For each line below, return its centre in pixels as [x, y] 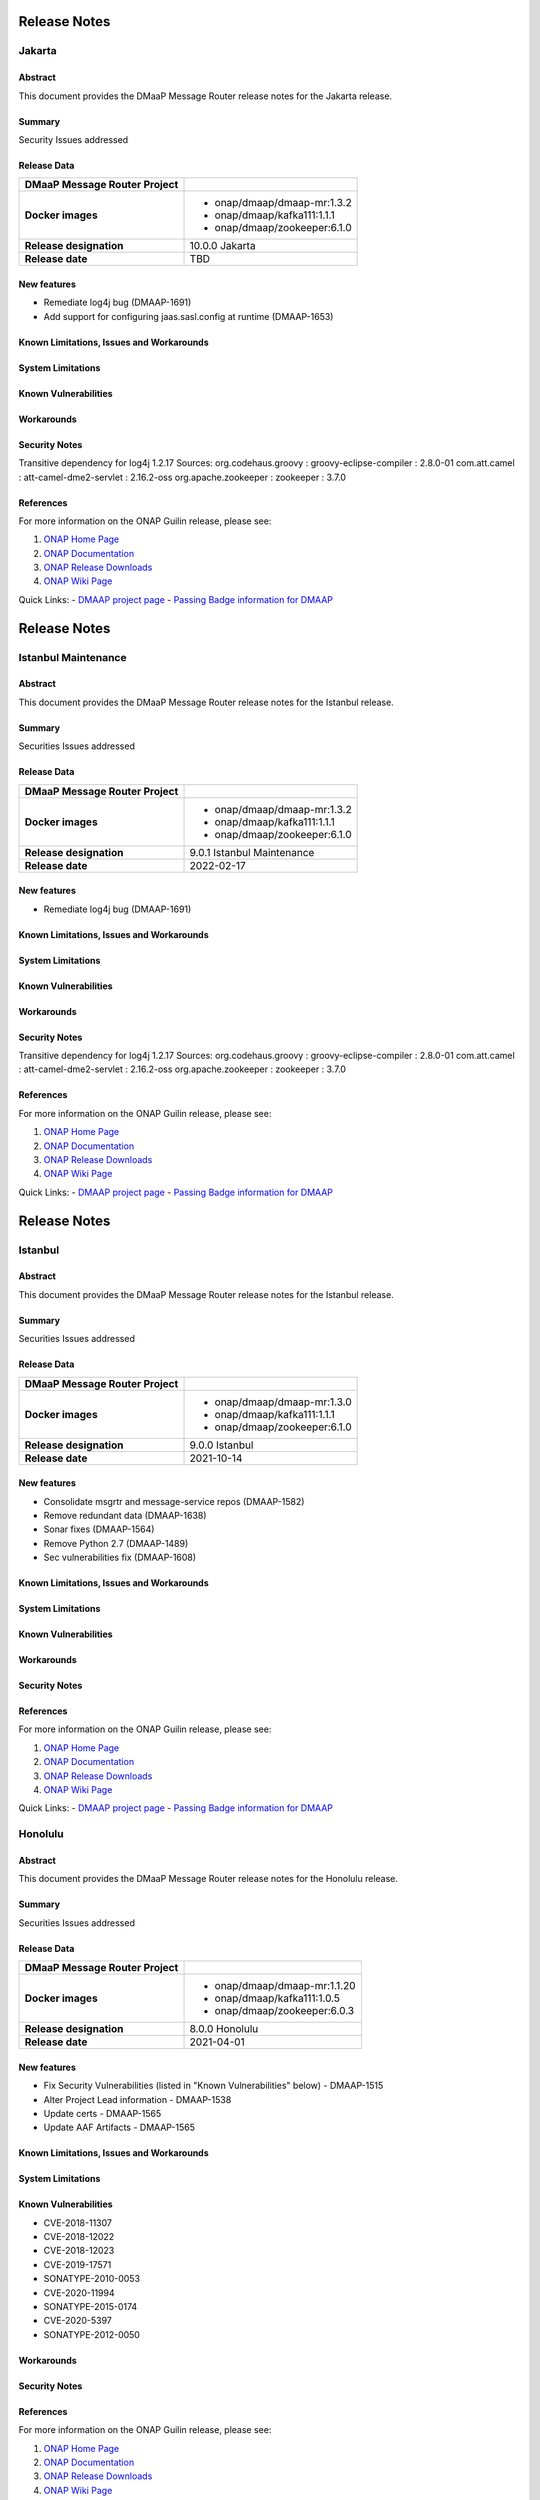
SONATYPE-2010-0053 [91, 2279]
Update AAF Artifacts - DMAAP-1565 [119, 2127]
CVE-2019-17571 [77, 2264]
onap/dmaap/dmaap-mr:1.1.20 [285, 1986]
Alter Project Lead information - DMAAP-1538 [137, 2099]
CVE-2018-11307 [77, 2222]
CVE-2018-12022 [79, 2237]
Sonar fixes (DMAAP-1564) [99, 1529]
